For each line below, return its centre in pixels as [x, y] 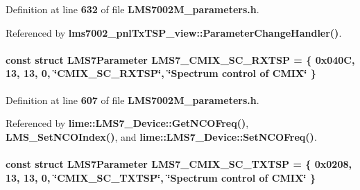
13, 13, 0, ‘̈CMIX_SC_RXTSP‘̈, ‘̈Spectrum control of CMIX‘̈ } [161, 73]
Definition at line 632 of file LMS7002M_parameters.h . [132, 9]
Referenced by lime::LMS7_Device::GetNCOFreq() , [127, 123]
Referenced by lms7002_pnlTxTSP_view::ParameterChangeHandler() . [174, 32]
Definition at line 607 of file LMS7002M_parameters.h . [132, 100]
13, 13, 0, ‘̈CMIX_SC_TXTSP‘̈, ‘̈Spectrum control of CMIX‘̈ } [161, 177]
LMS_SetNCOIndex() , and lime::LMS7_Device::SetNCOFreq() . [161, 136]
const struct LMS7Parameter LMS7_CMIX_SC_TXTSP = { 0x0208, [179, 163]
